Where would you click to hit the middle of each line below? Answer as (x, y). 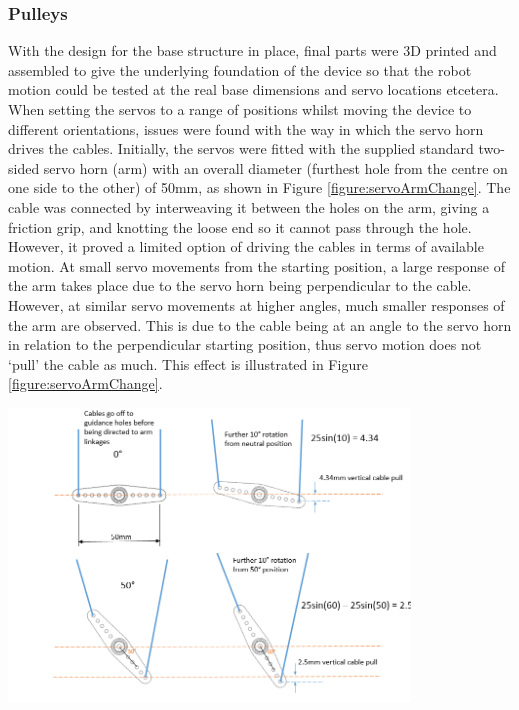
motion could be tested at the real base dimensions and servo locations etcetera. (253, 89)
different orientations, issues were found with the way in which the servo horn (246, 128)
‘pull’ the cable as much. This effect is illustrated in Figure (188, 363)
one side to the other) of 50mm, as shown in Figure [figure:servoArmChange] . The (259, 187)
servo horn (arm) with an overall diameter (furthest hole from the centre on (275, 167)
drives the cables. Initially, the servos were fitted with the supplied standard (241, 148)
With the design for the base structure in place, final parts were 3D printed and (252, 50)
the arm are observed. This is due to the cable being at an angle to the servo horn (260, 324)
